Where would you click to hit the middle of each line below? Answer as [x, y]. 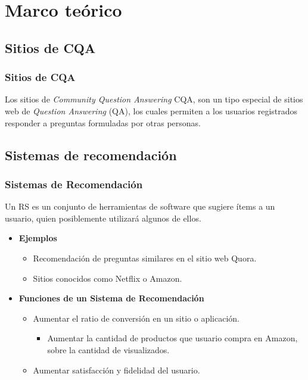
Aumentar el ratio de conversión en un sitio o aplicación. [136, 318]
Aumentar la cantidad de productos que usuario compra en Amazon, [172, 338]
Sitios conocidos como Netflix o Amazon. [108, 278]
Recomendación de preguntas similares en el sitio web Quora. [145, 258]
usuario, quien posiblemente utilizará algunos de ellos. [103, 218]
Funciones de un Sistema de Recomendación [111, 298]
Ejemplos [38, 238]
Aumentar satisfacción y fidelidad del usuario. [116, 370]
